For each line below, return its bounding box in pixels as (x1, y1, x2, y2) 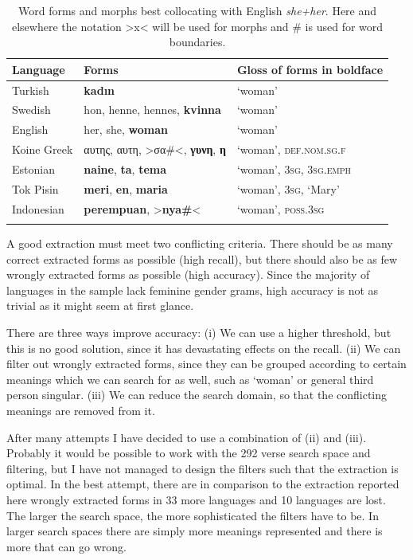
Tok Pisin (12, 180, 59, 197)
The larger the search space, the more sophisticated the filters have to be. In (6, 507, 379, 523)
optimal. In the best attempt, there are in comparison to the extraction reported (6, 476, 399, 492)
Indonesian (12, 200, 64, 217)
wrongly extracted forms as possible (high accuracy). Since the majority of (6, 266, 370, 283)
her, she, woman (84, 121, 168, 138)
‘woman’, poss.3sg (236, 200, 325, 217)
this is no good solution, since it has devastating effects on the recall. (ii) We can (6, 339, 401, 356)
